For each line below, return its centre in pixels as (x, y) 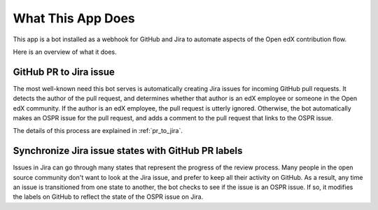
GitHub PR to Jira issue (64, 72)
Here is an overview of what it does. (65, 52)
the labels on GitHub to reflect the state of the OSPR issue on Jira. (108, 197)
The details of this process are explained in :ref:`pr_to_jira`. (98, 131)
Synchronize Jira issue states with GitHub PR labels (128, 151)
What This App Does (74, 18)
